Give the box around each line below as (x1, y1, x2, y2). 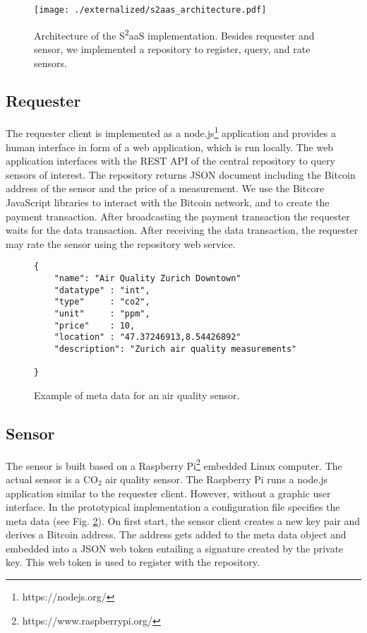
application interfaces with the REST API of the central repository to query (6, 153, 335, 168)
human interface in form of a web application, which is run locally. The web (6, 139, 334, 154)
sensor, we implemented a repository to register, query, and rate (34, 41, 311, 56)
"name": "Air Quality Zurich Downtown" (54, 273, 241, 283)
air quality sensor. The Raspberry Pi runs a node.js (105, 471, 328, 486)
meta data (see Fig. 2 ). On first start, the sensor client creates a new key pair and (6, 513, 361, 528)
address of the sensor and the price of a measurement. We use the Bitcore (6, 181, 325, 196)
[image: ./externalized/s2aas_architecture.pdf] (34, 5, 267, 15)
